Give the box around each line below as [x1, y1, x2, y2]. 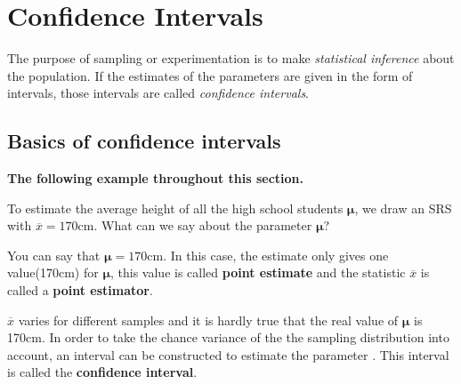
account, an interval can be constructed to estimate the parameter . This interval [7, 345, 449, 364]
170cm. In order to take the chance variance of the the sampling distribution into [7, 328, 449, 347]
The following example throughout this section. [7, 169, 304, 188]
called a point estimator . [7, 281, 153, 300]
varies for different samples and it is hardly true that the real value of [18, 310, 399, 329]
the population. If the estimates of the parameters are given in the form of [7, 66, 413, 84]
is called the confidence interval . [7, 363, 198, 381]
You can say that [7, 245, 101, 264]
